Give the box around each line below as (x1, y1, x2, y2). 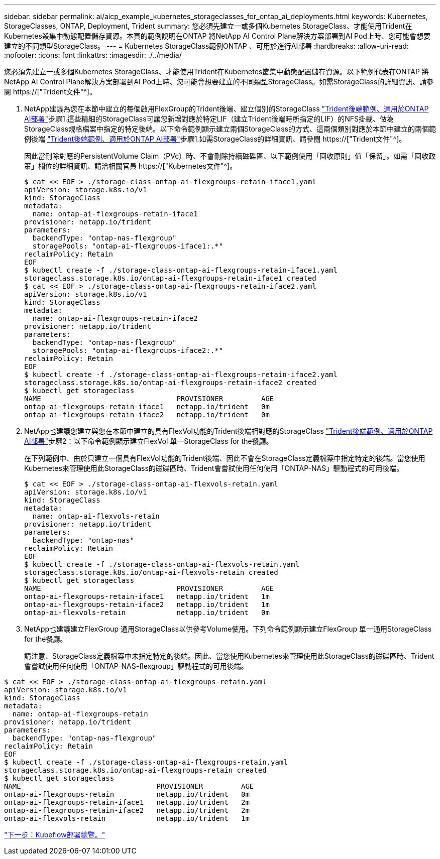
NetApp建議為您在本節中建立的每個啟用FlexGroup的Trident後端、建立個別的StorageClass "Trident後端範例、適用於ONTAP (24, 104, 429, 113)
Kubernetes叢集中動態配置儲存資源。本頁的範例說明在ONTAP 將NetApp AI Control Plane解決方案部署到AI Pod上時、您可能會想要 (4, 32, 430, 40)
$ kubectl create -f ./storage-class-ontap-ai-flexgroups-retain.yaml (4, 758, 288, 766)
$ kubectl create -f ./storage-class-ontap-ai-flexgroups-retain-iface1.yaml (24, 266, 338, 274)
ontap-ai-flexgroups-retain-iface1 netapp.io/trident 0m (24, 403, 270, 411)
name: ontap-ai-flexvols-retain (32, 512, 160, 520)
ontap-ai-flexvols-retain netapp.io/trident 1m (4, 814, 250, 822)
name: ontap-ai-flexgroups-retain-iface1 (32, 210, 198, 218)
